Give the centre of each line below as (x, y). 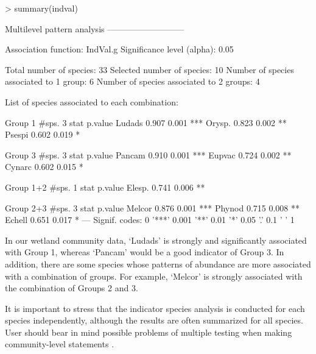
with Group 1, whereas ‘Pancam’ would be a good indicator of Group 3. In (145, 252)
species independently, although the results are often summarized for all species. (154, 320)
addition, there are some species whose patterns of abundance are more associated (158, 264)
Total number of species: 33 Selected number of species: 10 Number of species (149, 69)
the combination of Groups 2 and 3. (72, 288)
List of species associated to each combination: (92, 101)
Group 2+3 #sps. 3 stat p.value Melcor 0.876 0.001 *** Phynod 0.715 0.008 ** (152, 207)
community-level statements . (60, 344)
